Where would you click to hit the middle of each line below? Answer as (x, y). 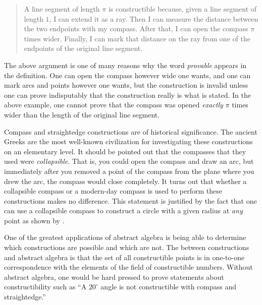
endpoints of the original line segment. (83, 48)
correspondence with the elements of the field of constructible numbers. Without (128, 267)
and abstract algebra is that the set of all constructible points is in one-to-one (124, 257)
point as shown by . (34, 220)
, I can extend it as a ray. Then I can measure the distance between (154, 18)
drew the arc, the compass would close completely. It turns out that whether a (125, 181)
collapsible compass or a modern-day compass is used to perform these (113, 191)
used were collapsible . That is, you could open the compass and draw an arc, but (129, 161)
